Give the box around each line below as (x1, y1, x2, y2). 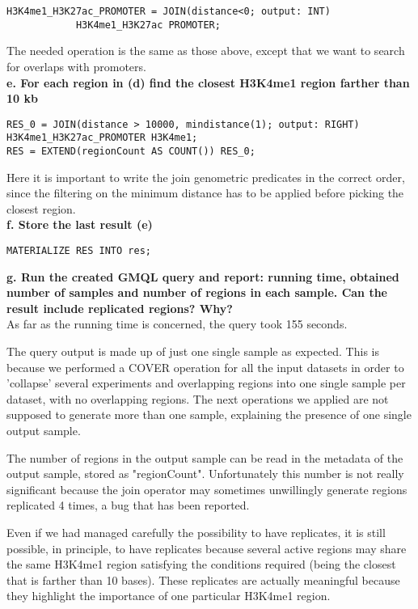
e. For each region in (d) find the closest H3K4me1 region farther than (6, 74, 410, 91)
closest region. (6, 200, 76, 217)
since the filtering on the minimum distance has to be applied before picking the (6, 184, 404, 201)
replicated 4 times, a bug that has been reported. (6, 497, 250, 514)
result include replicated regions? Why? (6, 299, 233, 316)
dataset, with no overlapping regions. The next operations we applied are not (6, 390, 389, 407)
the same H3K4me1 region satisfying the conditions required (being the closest (6, 556, 396, 573)
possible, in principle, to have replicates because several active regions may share (6, 539, 407, 556)
